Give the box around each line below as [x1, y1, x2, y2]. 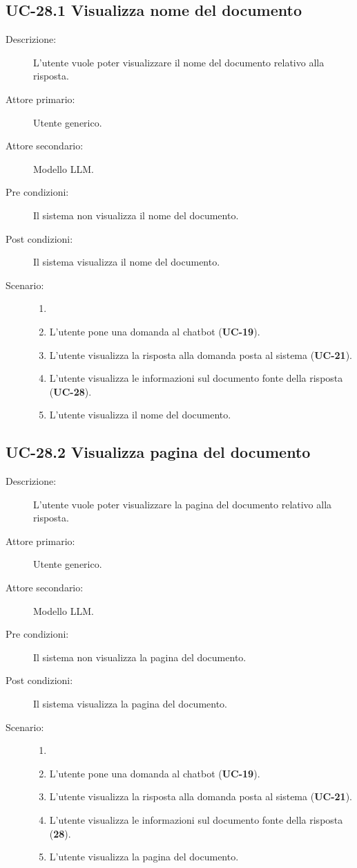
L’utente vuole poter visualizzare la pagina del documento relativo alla [33, 497, 332, 511]
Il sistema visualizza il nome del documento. [33, 255, 220, 269]
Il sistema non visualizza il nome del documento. [33, 207, 239, 222]
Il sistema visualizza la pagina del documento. [33, 696, 227, 711]
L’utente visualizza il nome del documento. [49, 407, 231, 422]
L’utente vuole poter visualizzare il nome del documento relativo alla [33, 55, 325, 69]
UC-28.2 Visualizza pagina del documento [6, 441, 311, 463]
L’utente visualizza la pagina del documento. [49, 849, 239, 864]
